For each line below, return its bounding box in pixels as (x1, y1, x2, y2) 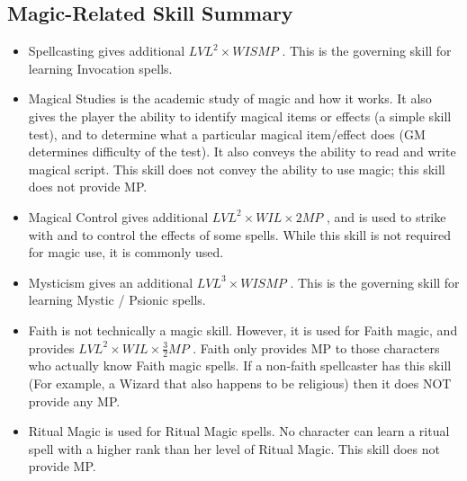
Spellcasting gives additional (28, 41, 185, 60)
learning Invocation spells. (28, 58, 173, 77)
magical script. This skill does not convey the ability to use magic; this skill (28, 159, 445, 178)
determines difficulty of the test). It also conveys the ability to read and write (28, 142, 456, 161)
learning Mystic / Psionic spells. (28, 290, 206, 309)
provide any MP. (28, 391, 121, 410)
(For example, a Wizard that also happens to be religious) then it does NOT (28, 373, 452, 392)
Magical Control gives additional (28, 207, 209, 226)
